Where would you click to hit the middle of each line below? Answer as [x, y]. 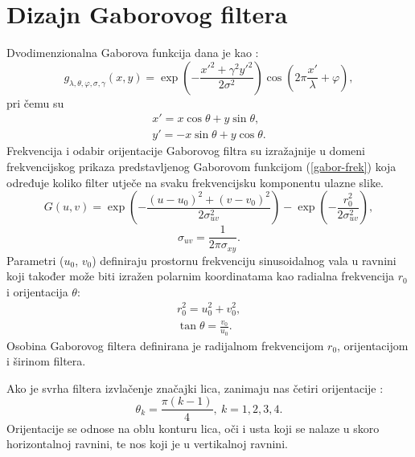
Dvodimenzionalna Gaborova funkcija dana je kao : [133, 53]
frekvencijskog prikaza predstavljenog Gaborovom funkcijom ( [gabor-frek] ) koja [201, 166]
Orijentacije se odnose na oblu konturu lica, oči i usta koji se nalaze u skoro [193, 428]
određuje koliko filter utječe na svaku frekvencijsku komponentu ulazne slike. [195, 182]
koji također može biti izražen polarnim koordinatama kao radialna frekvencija [201, 276]
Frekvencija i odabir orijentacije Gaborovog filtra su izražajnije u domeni [186, 151]
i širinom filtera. [46, 361]
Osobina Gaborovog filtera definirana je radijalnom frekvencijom [165, 345]
